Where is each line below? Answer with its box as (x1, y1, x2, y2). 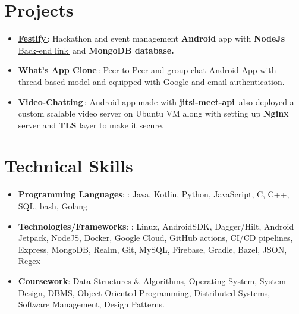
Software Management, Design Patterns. (18, 298, 165, 310)
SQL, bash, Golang (18, 200, 88, 212)
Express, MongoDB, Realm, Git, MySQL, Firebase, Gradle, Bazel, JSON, (18, 243, 287, 255)
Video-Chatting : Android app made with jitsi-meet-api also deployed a (18, 95, 294, 108)
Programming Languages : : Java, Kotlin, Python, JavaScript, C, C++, (18, 188, 289, 200)
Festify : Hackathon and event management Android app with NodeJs (18, 32, 285, 45)
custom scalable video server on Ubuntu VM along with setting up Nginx (18, 107, 289, 120)
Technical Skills (4, 153, 133, 178)
